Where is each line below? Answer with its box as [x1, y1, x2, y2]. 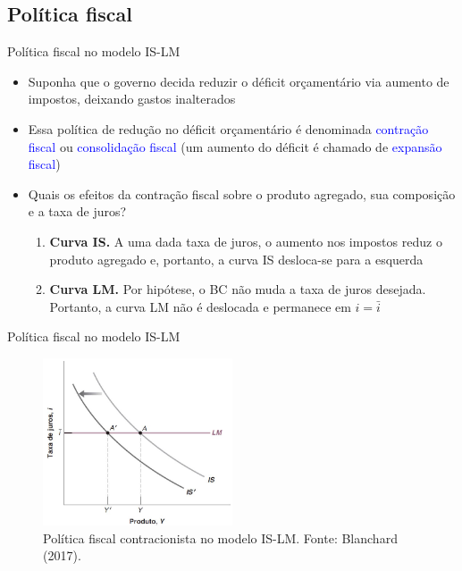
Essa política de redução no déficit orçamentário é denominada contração [28, 119, 429, 138]
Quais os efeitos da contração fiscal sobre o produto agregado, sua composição [28, 184, 456, 203]
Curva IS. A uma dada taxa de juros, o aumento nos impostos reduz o [49, 231, 442, 250]
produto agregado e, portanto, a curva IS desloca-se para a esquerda [49, 249, 424, 268]
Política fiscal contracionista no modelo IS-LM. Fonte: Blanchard [43, 528, 398, 547]
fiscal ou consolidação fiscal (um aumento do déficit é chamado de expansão [28, 137, 442, 155]
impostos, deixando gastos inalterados [28, 89, 236, 108]
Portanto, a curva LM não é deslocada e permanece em [49, 297, 351, 315]
